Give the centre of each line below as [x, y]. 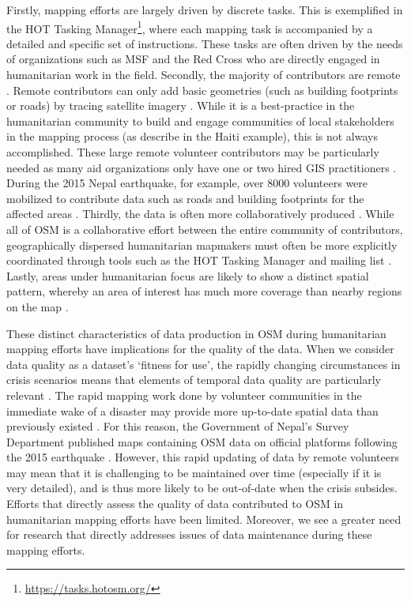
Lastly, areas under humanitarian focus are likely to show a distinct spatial [188, 275]
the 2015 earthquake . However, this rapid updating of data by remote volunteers [203, 457]
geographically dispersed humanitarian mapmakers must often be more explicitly [202, 245]
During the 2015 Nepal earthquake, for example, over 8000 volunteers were [187, 183]
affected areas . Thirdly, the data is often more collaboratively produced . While [200, 214]
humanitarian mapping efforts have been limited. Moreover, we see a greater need [204, 519]
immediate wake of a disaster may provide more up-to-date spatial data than [192, 410]
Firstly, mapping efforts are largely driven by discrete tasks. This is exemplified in [205, 9]
